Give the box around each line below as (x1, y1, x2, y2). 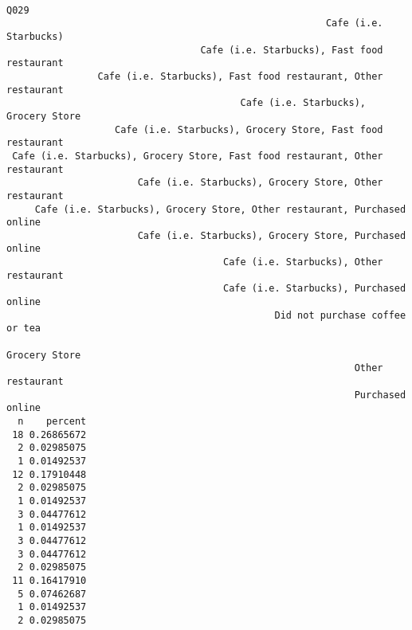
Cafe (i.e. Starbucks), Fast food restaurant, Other (97, 70, 383, 82)
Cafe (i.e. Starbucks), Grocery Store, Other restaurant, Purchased (34, 203, 406, 215)
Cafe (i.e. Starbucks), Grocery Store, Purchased (137, 229, 406, 241)
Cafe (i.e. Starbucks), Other (223, 256, 383, 268)
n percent (18, 416, 87, 427)
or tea (6, 323, 41, 335)
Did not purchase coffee (274, 309, 406, 321)
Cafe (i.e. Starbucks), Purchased (223, 283, 406, 295)
